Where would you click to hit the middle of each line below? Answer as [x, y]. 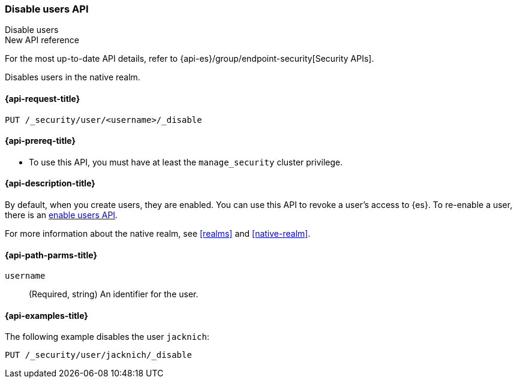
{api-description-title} [50, 183]
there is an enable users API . [61, 215]
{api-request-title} [43, 98]
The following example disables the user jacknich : [107, 337]
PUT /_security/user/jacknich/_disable [98, 355]
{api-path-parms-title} [51, 255]
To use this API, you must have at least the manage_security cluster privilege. [186, 162]
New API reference [42, 40]
